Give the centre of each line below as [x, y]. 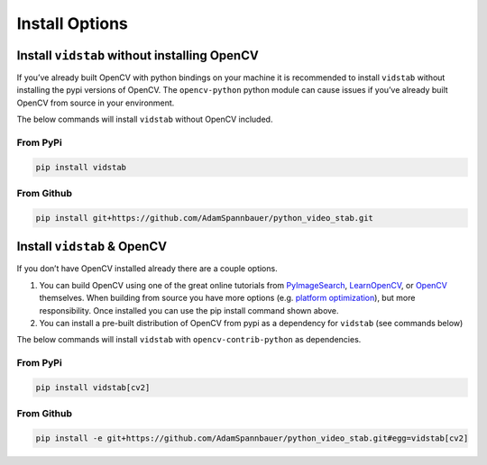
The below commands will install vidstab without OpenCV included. [145, 119]
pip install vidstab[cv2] [93, 387]
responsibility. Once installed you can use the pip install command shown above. [189, 310]
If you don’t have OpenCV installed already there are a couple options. [147, 269]
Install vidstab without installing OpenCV [138, 55]
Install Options [72, 23]
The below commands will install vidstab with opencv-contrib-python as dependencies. [189, 340]
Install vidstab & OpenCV [92, 246]
